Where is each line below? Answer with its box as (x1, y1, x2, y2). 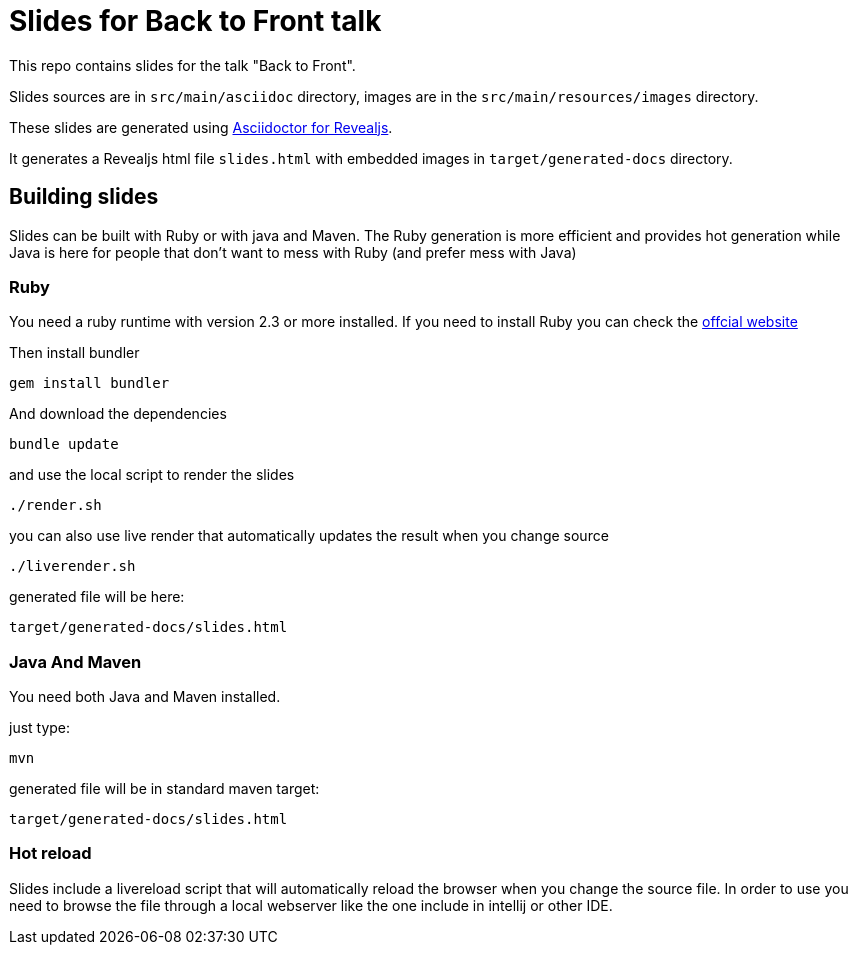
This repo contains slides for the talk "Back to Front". (9, 56, 356, 74)
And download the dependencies (9, 405, 227, 423)
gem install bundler (9, 375, 170, 392)
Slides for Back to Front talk (9, 4, 382, 38)
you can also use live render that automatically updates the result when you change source (9, 527, 609, 545)
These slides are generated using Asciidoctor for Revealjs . (9, 118, 393, 136)
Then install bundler (9, 344, 140, 362)
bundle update (9, 436, 119, 453)
